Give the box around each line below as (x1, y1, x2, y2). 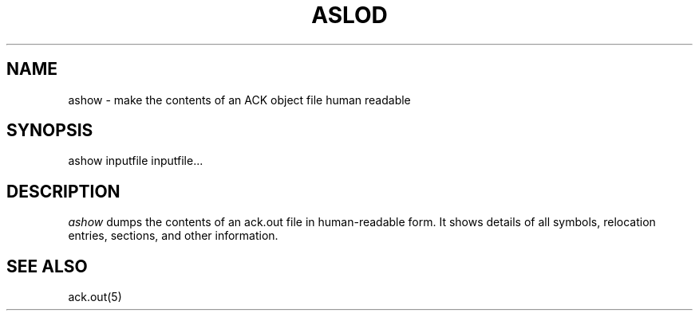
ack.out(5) (68, 290, 122, 304)
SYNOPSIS (6, 120, 93, 141)
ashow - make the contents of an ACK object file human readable (68, 92, 411, 107)
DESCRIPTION (6, 181, 120, 202)
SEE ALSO (6, 256, 88, 276)
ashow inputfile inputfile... (68, 154, 203, 168)
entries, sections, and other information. (68, 229, 278, 243)
